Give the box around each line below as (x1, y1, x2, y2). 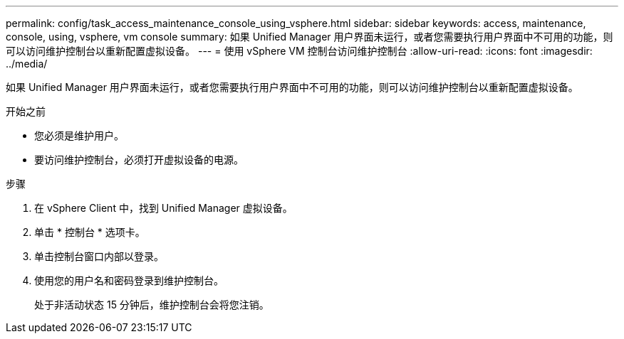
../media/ (6, 58, 48, 70)
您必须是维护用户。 (34, 129, 124, 141)
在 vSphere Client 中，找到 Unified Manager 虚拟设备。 (34, 202, 293, 214)
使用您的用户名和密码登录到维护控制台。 (34, 274, 224, 286)
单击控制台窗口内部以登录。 (34, 250, 164, 262)
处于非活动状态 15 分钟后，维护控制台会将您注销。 (34, 298, 269, 311)
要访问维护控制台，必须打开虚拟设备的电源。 (34, 154, 244, 166)
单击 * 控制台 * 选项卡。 (34, 226, 145, 238)
